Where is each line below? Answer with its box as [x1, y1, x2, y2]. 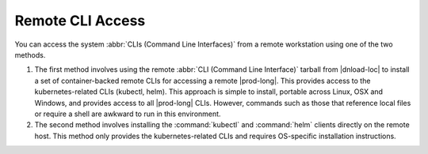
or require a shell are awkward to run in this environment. [34, 109, 221, 118]
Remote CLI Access [14, 12, 146, 29]
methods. [14, 50, 46, 59]
